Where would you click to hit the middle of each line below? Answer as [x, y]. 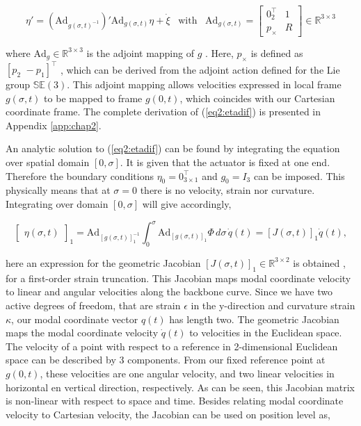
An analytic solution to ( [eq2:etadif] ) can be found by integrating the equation [173, 148]
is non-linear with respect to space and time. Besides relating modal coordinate [175, 401]
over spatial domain [48, 162]
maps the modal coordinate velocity [82, 333]
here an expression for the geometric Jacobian [103, 262]
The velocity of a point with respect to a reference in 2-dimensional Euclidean [172, 346]
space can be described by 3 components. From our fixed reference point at [166, 360]
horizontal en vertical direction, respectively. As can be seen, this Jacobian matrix [180, 387]
